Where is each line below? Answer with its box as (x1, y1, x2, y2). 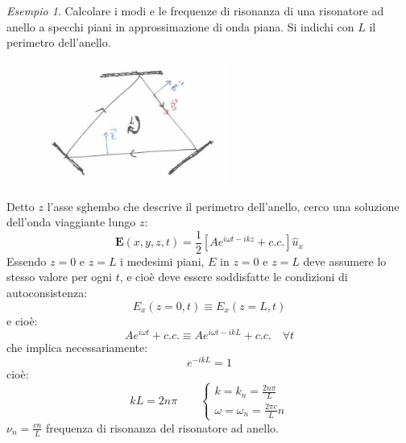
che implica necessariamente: (6, 339, 148, 356)
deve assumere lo (303, 252, 387, 269)
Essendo (6, 252, 47, 269)
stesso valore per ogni (6, 268, 112, 285)
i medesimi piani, (120, 252, 205, 269)
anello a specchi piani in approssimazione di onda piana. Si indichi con (6, 18, 354, 35)
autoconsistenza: (6, 284, 88, 300)
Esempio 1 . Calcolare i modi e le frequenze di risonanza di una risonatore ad (6, 2, 384, 19)
